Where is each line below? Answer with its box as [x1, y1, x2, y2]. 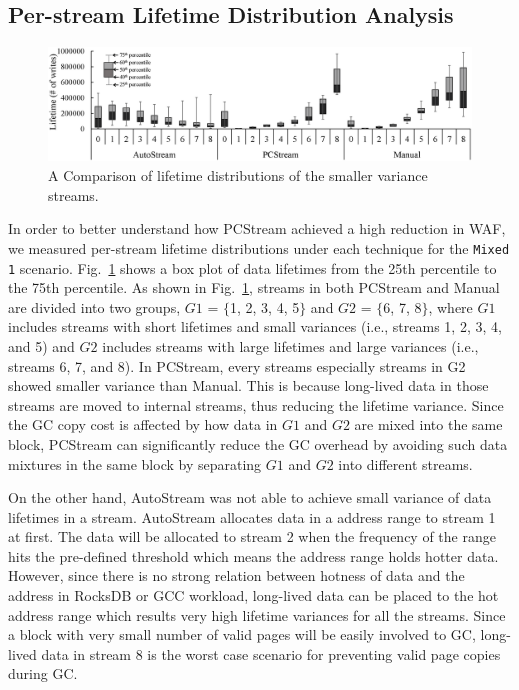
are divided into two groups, [8, 296, 181, 317]
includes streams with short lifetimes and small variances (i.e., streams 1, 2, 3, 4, [8, 316, 502, 337]
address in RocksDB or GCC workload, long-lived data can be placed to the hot [8, 585, 499, 606]
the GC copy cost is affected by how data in [8, 414, 278, 435]
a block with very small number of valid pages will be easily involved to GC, [8, 624, 476, 645]
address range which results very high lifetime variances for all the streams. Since [8, 604, 506, 625]
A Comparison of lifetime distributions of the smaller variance [48, 165, 428, 186]
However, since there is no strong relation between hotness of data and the [8, 565, 465, 586]
